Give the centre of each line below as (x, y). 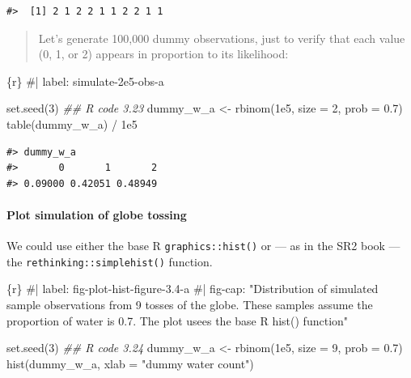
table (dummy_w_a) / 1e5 (72, 123)
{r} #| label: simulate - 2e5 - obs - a (85, 81)
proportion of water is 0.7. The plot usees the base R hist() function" (178, 320)
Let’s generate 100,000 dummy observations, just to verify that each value (222, 38)
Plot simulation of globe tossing (97, 214)
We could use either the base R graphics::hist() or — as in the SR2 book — (203, 246)
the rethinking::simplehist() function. (110, 261)
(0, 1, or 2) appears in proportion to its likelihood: (163, 54)
